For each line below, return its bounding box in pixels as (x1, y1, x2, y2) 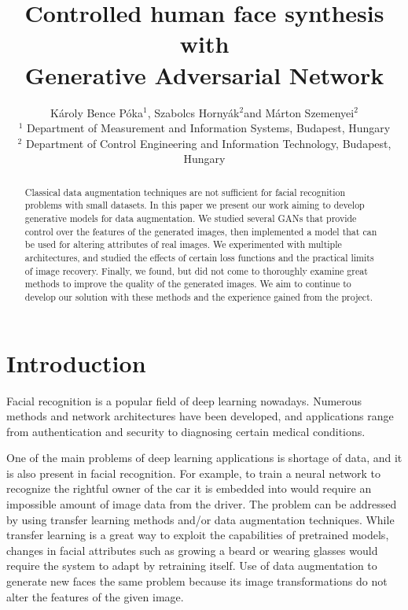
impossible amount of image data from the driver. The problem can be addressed (6, 496, 397, 512)
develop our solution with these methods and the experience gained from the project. (24, 290, 373, 303)
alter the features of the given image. (6, 588, 184, 604)
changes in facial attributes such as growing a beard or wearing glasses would (6, 542, 378, 558)
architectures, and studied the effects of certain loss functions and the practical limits (24, 250, 374, 264)
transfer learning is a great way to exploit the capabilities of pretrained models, (6, 527, 389, 543)
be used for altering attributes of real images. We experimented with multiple (24, 238, 342, 251)
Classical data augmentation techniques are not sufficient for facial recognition (24, 185, 346, 198)
